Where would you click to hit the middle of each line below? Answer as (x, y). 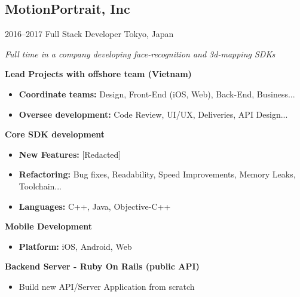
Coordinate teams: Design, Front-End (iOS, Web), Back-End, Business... (157, 94)
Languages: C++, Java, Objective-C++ (95, 206)
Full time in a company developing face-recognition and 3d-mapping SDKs (140, 53)
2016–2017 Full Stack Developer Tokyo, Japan (89, 34)
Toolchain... (40, 186)
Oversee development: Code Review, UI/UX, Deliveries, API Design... (153, 114)
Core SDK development (55, 134)
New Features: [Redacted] (70, 154)
